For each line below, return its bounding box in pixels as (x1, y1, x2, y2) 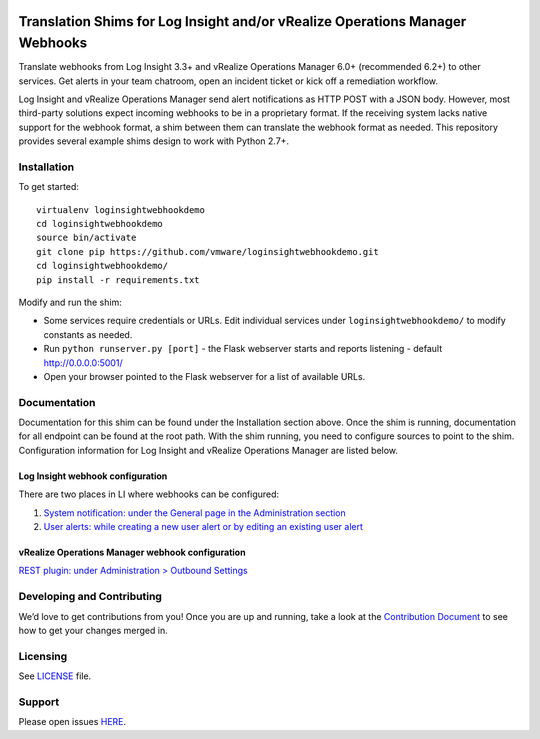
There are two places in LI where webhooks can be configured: (18, 488, 280, 500)
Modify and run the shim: (18, 296, 122, 308)
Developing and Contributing (18, 590, 162, 604)
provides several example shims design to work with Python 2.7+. (18, 135, 290, 147)
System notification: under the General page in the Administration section (43, 506, 347, 519)
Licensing (18, 649, 68, 663)
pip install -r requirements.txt (36, 274, 200, 285)
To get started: (18, 181, 80, 193)
